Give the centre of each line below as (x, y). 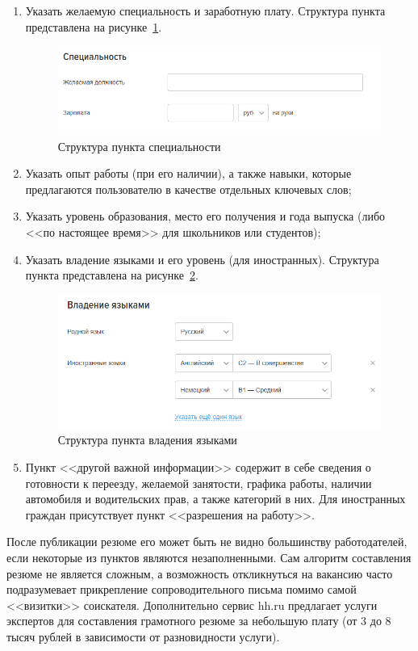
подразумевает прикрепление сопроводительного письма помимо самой (182, 589)
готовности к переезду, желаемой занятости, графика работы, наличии (199, 483)
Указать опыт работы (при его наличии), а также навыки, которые (188, 173)
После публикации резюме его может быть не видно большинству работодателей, (207, 542)
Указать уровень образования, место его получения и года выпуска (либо (205, 216)
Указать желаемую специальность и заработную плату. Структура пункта (205, 10)
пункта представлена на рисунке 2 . (112, 275)
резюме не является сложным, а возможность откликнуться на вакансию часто (200, 573)
